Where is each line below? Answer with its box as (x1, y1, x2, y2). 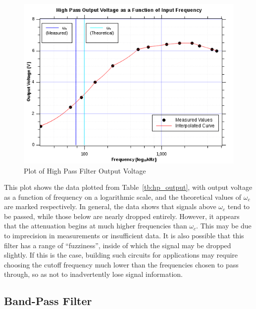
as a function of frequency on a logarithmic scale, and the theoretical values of (4, 191, 242, 202)
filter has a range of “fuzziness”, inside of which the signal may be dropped (4, 240, 231, 250)
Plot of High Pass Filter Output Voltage (24, 165, 146, 176)
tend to (227, 201, 250, 212)
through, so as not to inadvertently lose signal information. (4, 269, 183, 279)
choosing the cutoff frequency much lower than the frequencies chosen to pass (4, 259, 239, 269)
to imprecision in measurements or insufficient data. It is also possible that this (4, 230, 244, 241)
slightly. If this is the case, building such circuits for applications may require (4, 250, 238, 260)
